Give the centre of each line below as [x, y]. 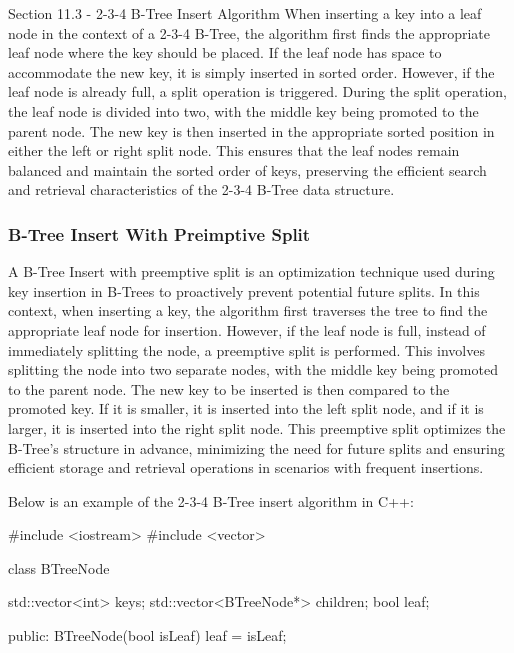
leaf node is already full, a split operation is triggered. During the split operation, [257, 91]
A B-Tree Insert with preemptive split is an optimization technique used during [251, 271]
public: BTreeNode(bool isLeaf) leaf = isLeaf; [147, 635]
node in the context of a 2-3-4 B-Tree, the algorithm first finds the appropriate [249, 32]
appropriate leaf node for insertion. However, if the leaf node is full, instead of [247, 329]
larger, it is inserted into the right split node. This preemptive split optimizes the [257, 427]
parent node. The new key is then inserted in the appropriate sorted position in [251, 130]
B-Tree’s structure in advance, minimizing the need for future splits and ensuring [256, 447]
